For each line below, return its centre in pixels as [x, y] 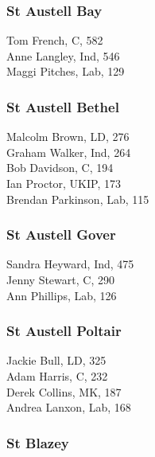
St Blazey [38, 442]
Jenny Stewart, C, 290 [60, 279]
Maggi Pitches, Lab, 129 [66, 71]
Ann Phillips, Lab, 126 [62, 295]
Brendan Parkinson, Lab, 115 [78, 199]
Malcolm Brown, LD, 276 [68, 137]
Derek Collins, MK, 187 [64, 391]
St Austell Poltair [64, 331]
